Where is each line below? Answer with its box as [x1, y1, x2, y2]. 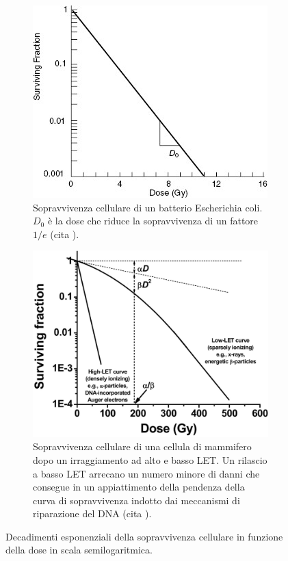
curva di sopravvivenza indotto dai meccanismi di [33, 493, 240, 507]
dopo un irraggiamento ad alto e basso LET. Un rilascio [33, 452, 267, 467]
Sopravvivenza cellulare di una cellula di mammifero [33, 439, 252, 454]
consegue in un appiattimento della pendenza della [33, 480, 245, 494]
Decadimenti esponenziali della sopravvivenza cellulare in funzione [5, 529, 283, 543]
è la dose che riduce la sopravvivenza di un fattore [47, 213, 259, 228]
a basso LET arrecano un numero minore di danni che [33, 466, 260, 480]
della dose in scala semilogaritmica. [5, 543, 153, 557]
